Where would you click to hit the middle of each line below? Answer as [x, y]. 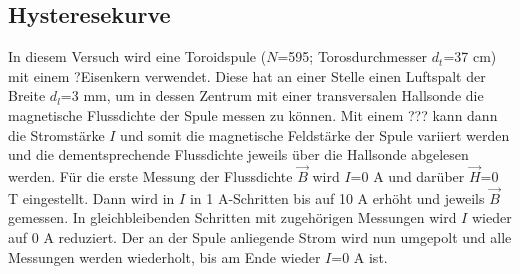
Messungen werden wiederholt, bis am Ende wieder [164, 256]
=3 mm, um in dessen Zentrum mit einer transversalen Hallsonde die [272, 95]
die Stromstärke [56, 134]
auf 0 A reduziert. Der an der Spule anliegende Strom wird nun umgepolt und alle [260, 236]
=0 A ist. [359, 256]
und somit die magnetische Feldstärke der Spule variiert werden [315, 134]
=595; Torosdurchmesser [352, 56]
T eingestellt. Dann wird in [91, 197]
